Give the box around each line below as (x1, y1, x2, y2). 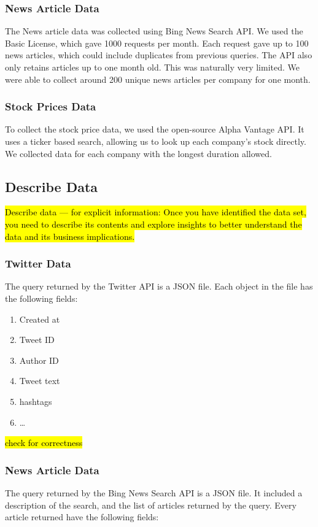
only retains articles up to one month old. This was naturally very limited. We (5, 61, 300, 73)
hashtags (19, 394, 52, 407)
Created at (19, 312, 60, 325)
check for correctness (5, 436, 83, 449)
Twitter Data (5, 256, 71, 271)
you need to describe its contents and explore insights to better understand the (5, 217, 302, 230)
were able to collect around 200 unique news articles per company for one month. (5, 72, 311, 85)
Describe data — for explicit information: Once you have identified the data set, (5, 206, 306, 218)
